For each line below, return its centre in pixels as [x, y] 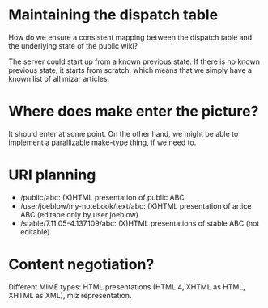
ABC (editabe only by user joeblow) [79, 214]
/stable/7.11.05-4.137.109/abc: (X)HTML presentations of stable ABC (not [140, 223]
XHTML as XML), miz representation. [70, 295]
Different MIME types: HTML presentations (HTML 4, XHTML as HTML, [127, 287]
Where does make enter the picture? [134, 112]
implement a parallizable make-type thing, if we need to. [102, 142]
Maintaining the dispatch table [113, 15]
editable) [35, 231]
